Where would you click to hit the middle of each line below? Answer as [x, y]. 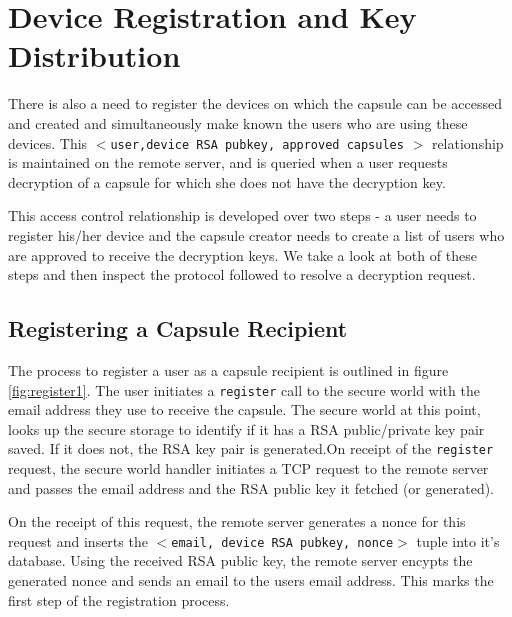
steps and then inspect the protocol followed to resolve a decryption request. [242, 274]
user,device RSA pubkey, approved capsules [257, 144]
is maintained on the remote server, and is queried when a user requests [228, 162]
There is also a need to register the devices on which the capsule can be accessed [255, 103]
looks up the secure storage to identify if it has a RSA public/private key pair [246, 428]
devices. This [48, 142]
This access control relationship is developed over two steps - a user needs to [242, 215]
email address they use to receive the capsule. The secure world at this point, [244, 409]
